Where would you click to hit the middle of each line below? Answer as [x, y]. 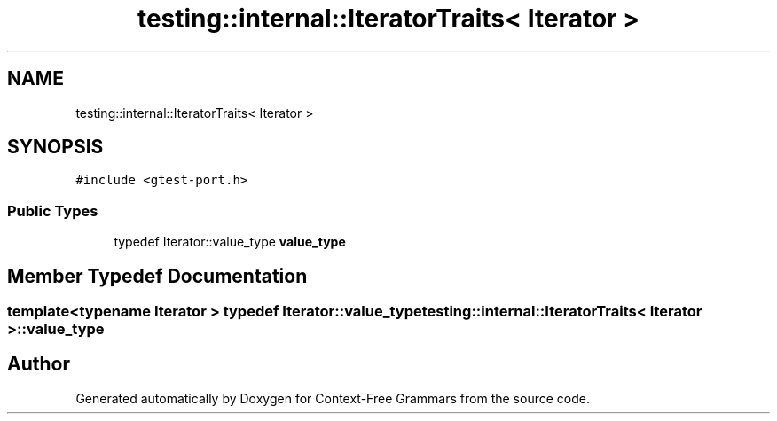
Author [39, 364]
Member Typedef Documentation [157, 276]
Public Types [53, 210]
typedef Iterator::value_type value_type [230, 242]
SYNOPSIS [55, 147]
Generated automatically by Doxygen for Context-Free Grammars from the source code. [333, 398]
